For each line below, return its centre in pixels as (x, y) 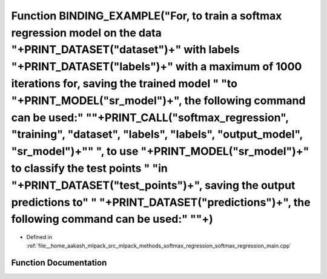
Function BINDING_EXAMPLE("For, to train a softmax (147, 16)
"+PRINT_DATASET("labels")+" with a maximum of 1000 (157, 67)
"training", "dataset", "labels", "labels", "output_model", (157, 135)
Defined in (39, 237)
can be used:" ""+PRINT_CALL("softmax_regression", (150, 117)
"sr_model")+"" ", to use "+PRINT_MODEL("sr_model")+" (160, 152)
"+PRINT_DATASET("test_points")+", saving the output (153, 185)
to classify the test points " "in (89, 168)
